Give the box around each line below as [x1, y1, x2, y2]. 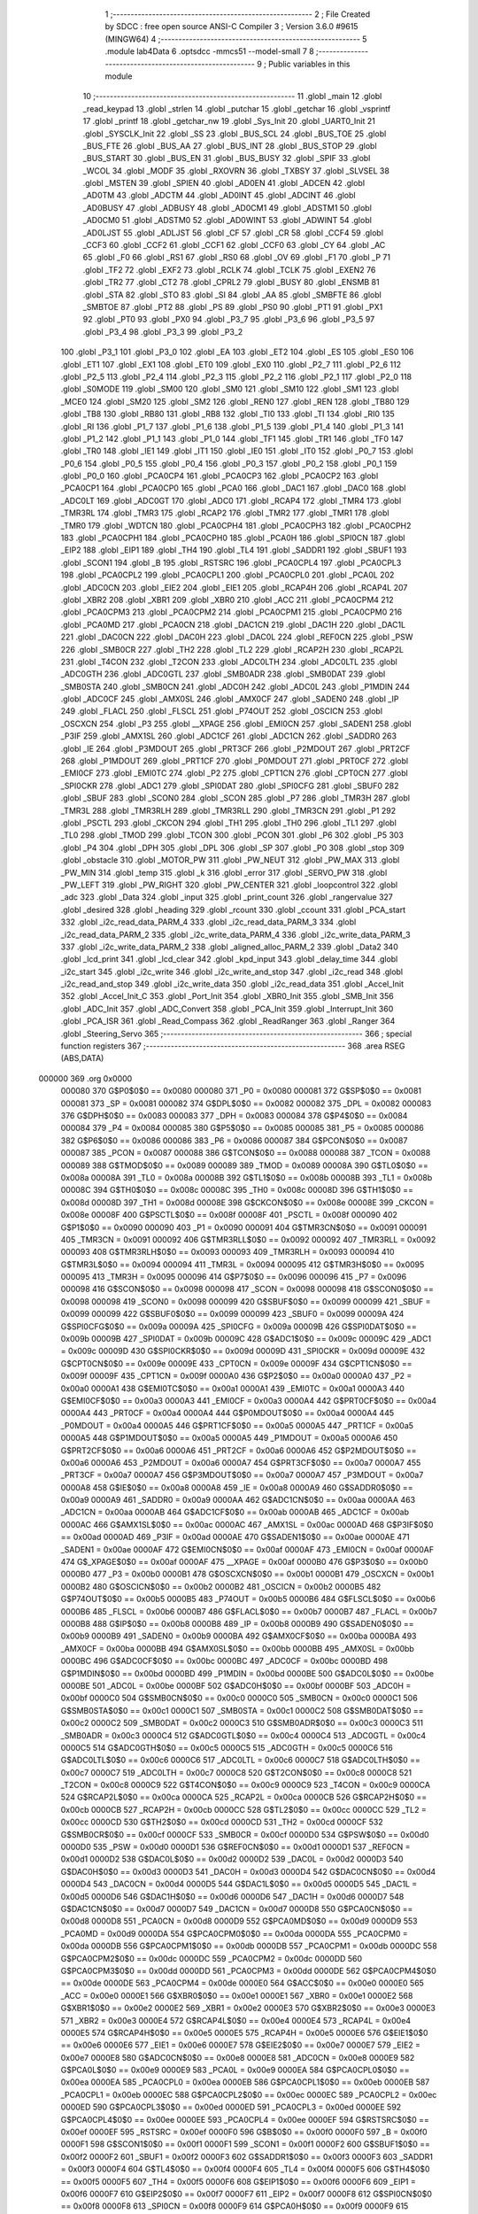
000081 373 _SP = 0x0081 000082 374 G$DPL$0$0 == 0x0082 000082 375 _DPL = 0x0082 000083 [60, 1098, 432, 1109]
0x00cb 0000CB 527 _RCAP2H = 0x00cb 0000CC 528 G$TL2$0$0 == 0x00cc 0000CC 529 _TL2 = [60, 1804, 427, 1815]
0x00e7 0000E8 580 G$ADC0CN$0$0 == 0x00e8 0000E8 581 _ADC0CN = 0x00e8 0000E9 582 [60, 2052, 415, 2063]
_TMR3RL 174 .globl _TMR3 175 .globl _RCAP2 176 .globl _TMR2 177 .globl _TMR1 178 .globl [60, 507, 389, 518]
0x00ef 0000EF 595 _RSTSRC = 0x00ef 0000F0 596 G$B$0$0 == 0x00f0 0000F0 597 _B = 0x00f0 [60, 2126, 428, 2138]
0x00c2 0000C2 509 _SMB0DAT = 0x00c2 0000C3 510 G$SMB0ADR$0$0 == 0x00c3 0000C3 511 [60, 1718, 424, 1729]
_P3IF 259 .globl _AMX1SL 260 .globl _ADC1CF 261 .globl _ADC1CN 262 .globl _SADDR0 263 [60, 731, 397, 741]
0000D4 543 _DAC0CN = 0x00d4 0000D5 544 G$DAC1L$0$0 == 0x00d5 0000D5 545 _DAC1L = [60, 1878, 418, 1890]
